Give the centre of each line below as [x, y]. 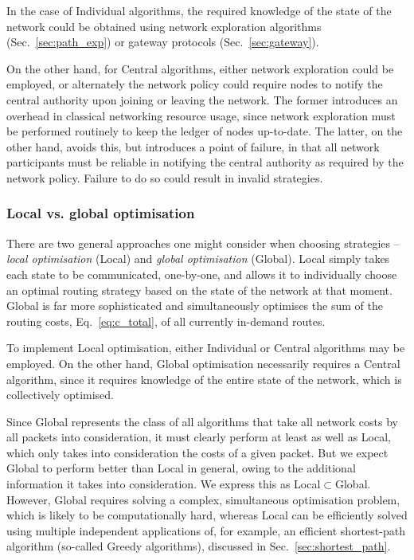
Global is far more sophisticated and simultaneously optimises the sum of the [195, 305]
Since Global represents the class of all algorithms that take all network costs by [202, 421]
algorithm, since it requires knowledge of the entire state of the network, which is [204, 379]
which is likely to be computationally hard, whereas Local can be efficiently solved [207, 515]
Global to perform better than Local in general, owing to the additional [181, 468]
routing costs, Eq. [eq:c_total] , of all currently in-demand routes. [166, 321]
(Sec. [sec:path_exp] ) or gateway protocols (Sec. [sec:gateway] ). [163, 42]
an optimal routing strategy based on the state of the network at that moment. [199, 290]
